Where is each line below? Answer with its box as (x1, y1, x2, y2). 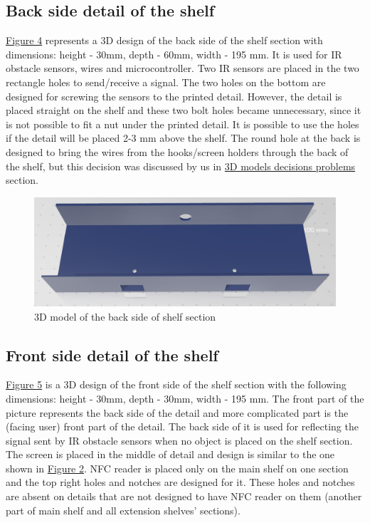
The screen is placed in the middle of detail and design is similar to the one (6, 447, 335, 462)
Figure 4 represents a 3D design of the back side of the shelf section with (6, 33, 323, 48)
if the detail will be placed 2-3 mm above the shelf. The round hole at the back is (6, 130, 361, 145)
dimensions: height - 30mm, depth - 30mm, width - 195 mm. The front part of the (6, 390, 364, 405)
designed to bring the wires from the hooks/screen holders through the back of (6, 144, 349, 159)
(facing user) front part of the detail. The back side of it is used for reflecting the (6, 419, 359, 434)
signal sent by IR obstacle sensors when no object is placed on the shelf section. (6, 433, 353, 447)
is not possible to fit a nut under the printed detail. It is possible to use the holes (6, 116, 359, 131)
